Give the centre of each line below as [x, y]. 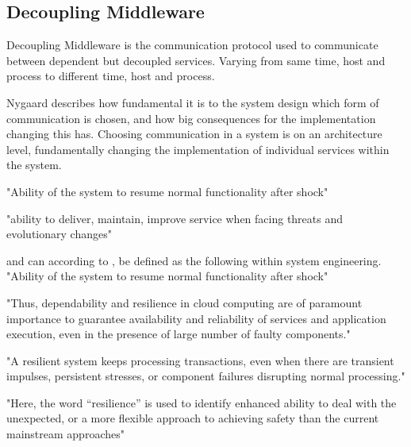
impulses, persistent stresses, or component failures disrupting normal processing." [206, 376]
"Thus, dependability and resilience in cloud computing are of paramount [184, 302]
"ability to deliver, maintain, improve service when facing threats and [175, 218]
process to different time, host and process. [111, 76]
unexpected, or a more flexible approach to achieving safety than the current [193, 418]
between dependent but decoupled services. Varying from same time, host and [196, 60]
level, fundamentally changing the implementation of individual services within [198, 149]
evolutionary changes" [59, 234]
